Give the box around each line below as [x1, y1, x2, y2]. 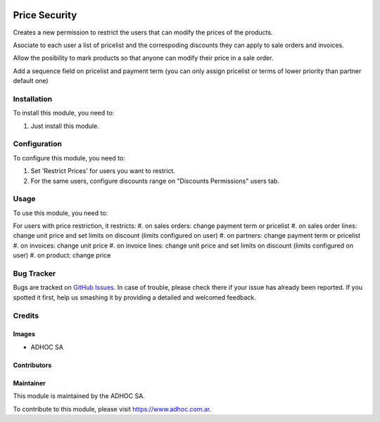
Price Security [13, 9, 77, 21]
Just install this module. [30, 122, 100, 130]
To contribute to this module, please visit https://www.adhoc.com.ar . [13, 404, 212, 413]
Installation [13, 94, 53, 103]
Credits [13, 310, 39, 320]
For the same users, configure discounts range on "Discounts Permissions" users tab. [30, 177, 279, 185]
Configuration [13, 139, 63, 149]
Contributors [13, 361, 52, 369]
